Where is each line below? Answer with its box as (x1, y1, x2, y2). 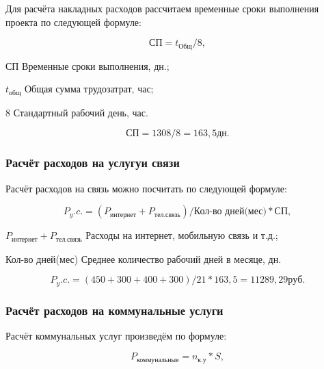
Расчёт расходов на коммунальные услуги (5, 301, 224, 318)
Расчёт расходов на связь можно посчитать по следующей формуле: (5, 181, 287, 195)
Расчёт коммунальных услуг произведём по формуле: (5, 328, 227, 342)
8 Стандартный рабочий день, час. (5, 105, 148, 119)
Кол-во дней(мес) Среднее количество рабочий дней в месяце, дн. (5, 251, 282, 266)
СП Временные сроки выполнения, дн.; (5, 58, 170, 73)
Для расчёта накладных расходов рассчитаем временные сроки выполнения (5, 1, 319, 15)
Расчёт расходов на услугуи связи (5, 154, 180, 171)
